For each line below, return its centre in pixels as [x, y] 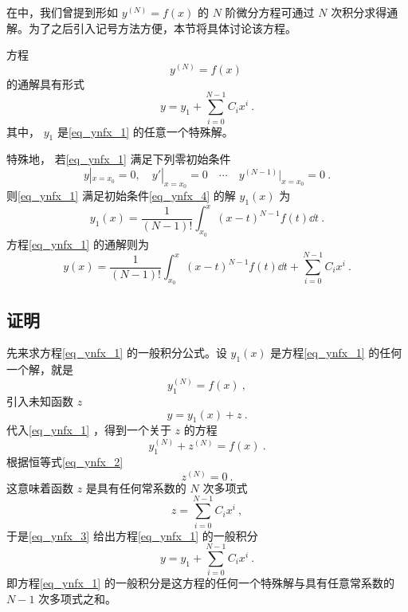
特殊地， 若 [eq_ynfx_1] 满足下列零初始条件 [119, 159]
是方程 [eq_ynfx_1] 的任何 [336, 353]
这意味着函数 [40, 487]
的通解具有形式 [45, 83]
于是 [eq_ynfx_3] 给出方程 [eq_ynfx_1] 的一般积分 [132, 535]
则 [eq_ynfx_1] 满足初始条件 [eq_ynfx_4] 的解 [121, 196]
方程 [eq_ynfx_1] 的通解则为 [78, 243]
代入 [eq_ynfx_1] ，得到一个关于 [89, 430]
